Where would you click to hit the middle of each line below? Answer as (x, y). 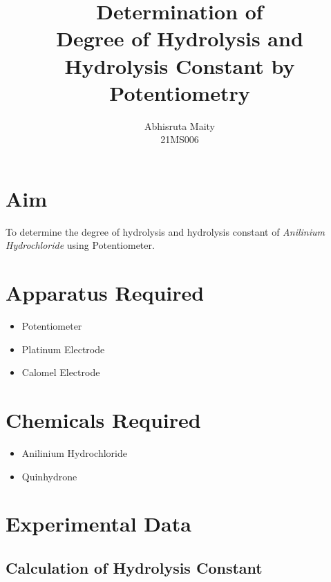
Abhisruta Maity (180, 125)
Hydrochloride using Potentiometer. (80, 245)
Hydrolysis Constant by (180, 65)
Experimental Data (98, 524)
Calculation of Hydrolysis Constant (134, 567)
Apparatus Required (105, 293)
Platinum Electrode (63, 349)
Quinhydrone (49, 476)
